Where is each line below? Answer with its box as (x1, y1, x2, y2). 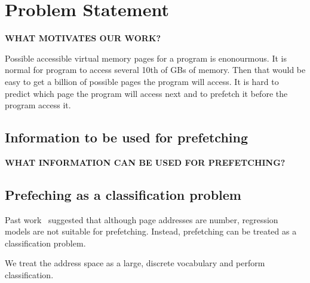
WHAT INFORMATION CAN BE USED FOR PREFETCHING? (5, 156, 286, 168)
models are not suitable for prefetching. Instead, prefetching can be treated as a (5, 225, 297, 238)
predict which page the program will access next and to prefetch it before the (5, 87, 288, 99)
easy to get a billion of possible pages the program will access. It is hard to (5, 75, 279, 87)
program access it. (5, 99, 71, 111)
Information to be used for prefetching (5, 128, 248, 147)
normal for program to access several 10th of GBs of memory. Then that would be (5, 63, 306, 76)
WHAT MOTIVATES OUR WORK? (5, 32, 161, 44)
